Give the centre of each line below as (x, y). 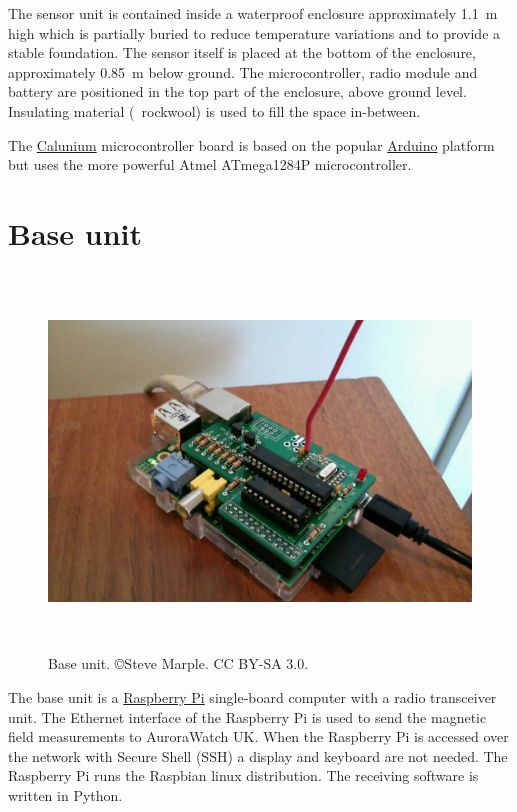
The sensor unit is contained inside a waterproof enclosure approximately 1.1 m (253, 13)
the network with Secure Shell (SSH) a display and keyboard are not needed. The (258, 755)
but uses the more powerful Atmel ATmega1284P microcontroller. (210, 164)
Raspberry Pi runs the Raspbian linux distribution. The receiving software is (243, 775)
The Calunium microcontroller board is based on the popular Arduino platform (251, 144)
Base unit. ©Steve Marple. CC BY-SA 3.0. (178, 663)
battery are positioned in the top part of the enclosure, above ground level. (237, 91)
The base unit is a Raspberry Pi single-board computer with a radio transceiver (252, 697)
